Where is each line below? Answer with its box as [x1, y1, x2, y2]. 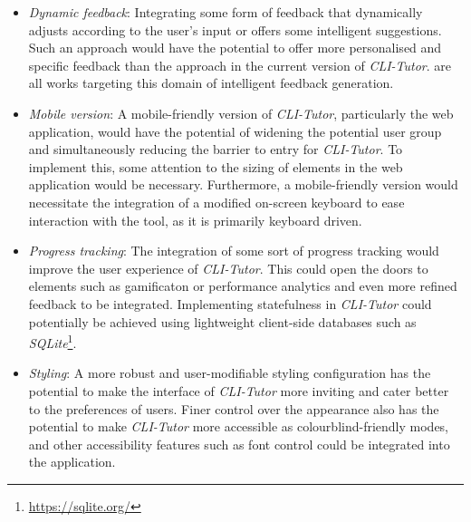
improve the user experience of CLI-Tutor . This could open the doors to [28, 258, 428, 277]
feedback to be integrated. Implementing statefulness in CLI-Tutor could [28, 294, 432, 313]
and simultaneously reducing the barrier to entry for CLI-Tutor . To [28, 140, 403, 159]
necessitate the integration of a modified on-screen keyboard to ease [28, 192, 405, 211]
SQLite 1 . [28, 331, 77, 352]
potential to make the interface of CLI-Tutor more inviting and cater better [28, 381, 449, 400]
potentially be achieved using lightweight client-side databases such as [28, 312, 417, 331]
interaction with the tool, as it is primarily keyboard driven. [28, 210, 362, 229]
